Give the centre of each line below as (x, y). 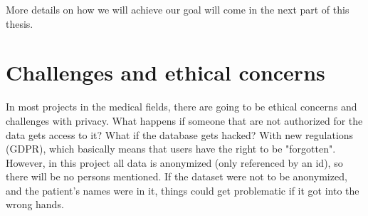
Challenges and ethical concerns (165, 72)
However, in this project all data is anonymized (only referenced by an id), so (174, 162)
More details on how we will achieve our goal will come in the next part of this (178, 9)
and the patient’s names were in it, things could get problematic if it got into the (183, 190)
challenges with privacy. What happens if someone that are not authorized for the (184, 120)
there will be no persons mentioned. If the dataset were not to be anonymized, (177, 176)
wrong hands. (35, 204)
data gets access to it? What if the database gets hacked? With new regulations (180, 134)
